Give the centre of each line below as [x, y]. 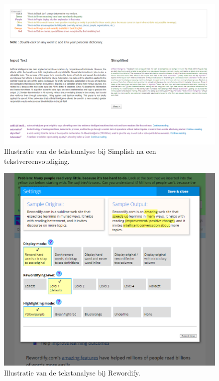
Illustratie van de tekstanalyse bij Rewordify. [72, 373]
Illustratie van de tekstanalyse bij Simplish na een [80, 151]
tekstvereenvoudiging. [37, 161]
